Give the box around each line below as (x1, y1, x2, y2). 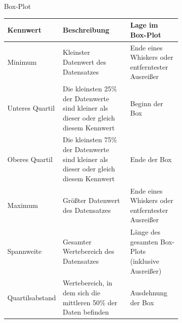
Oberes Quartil (7, 154, 53, 164)
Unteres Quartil (7, 103, 55, 113)
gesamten (130, 236, 158, 246)
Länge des (130, 227, 160, 237)
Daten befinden (63, 307, 109, 317)
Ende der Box (130, 154, 172, 164)
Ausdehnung (130, 287, 168, 298)
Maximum (7, 200, 38, 210)
